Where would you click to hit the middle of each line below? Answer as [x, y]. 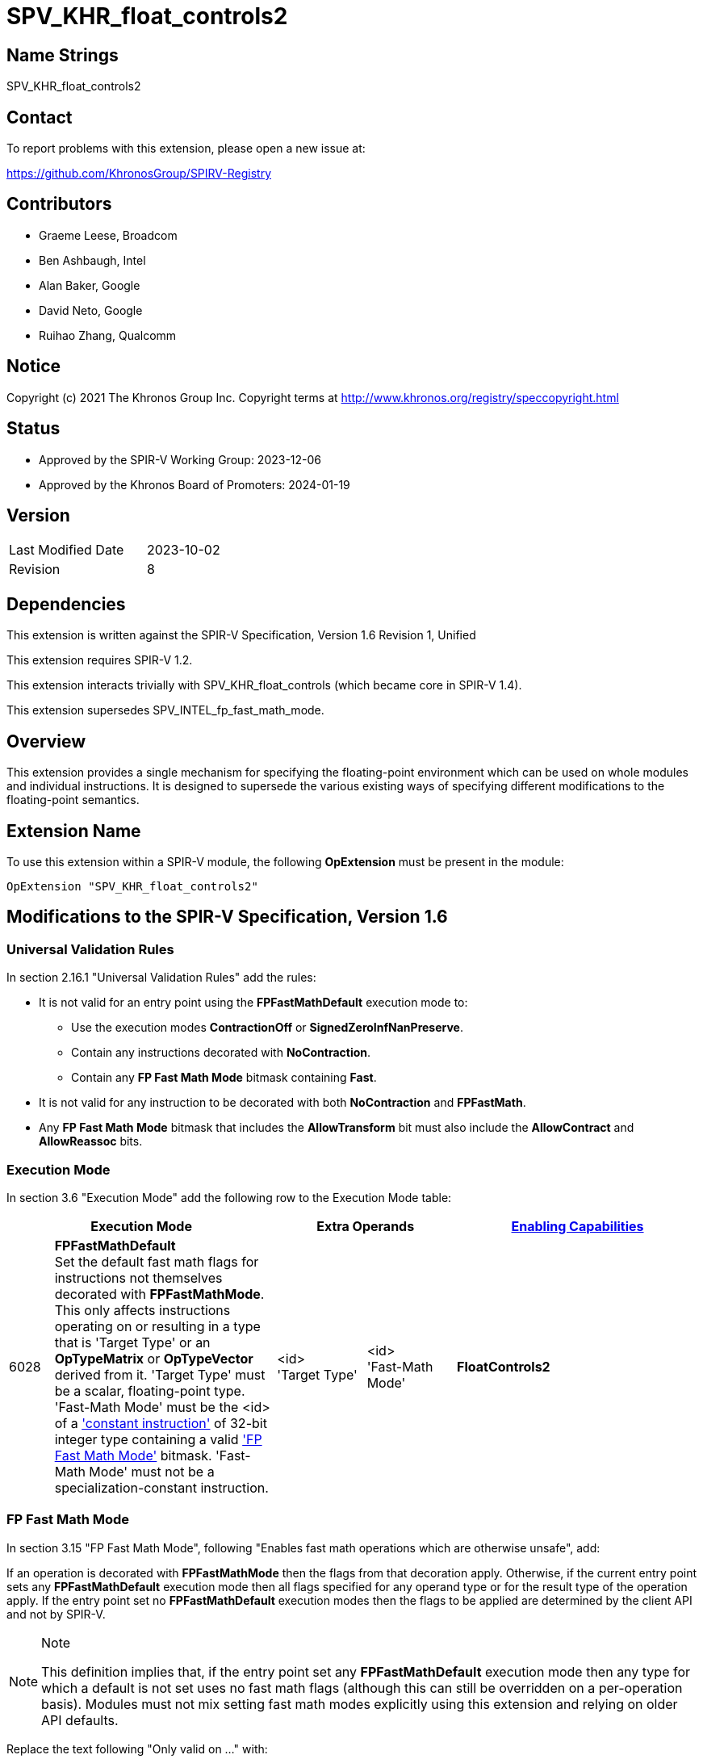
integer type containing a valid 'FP [158, 1439]
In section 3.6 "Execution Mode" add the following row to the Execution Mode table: [229, 1197]
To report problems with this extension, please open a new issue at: [186, 149]
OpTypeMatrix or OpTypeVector [154, 1358]
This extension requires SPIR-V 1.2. [100, 660]
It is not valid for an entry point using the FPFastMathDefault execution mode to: [253, 1003]
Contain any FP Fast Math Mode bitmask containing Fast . [224, 1078]
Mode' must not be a [152, 1471]
